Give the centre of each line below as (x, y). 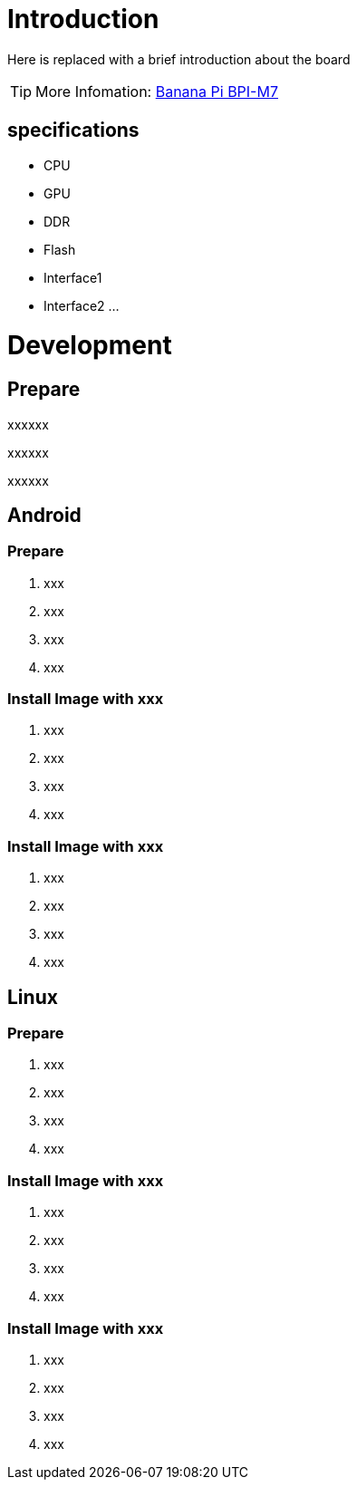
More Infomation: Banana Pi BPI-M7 (157, 91)
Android (44, 515)
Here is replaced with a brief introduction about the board (179, 59)
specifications (73, 130)
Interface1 (73, 277)
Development (90, 346)
